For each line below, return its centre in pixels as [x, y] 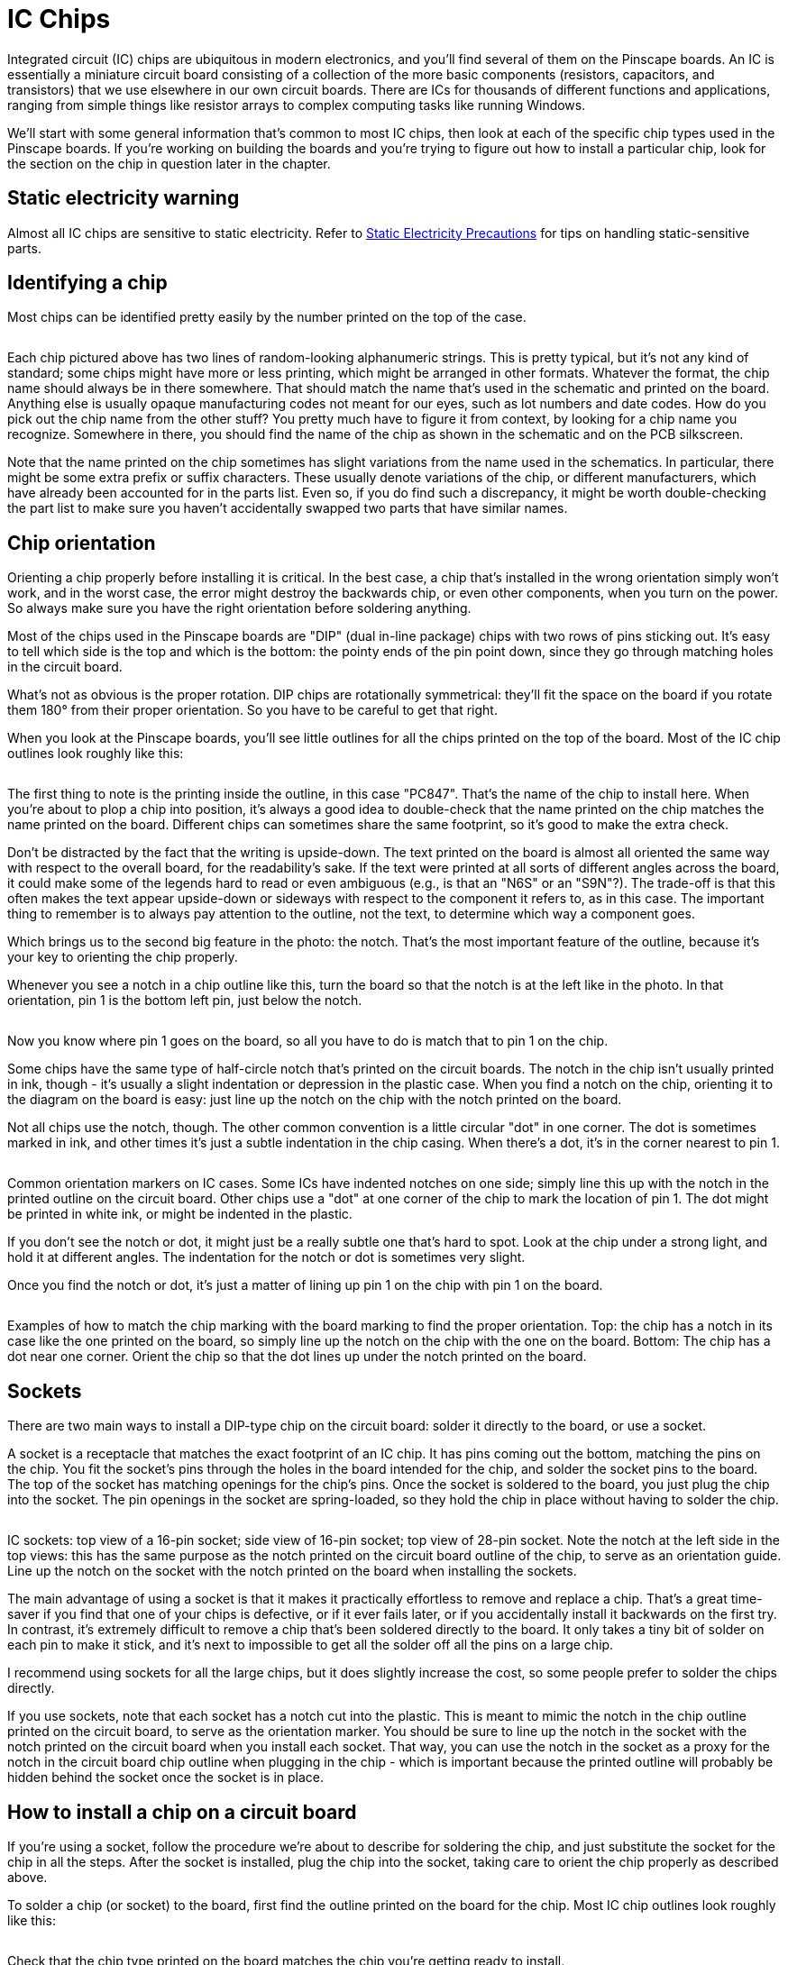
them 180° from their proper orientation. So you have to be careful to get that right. [252, 710]
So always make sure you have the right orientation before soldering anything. [239, 608]
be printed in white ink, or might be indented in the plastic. [180, 1214]
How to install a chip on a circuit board [182, 1812]
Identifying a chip [87, 283]
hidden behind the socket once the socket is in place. [166, 1778]
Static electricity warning [124, 198]
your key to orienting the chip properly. [123, 957]
